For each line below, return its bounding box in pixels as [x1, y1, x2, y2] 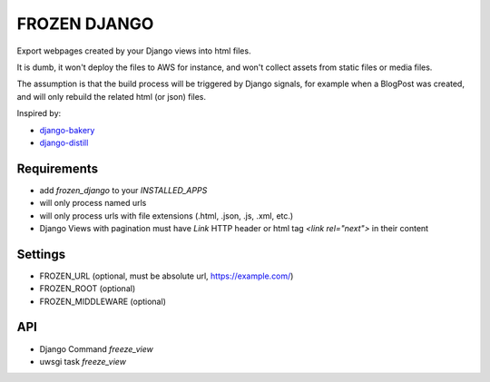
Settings [16, 246, 66, 262]
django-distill [39, 137, 89, 148]
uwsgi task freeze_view [39, 356, 127, 367]
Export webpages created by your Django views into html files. [16, 45, 251, 56]
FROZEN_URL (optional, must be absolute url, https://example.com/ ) [39, 270, 294, 281]
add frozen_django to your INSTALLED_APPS [39, 184, 208, 195]
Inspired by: [16, 108, 62, 119]
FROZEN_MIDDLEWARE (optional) [39, 296, 167, 307]
